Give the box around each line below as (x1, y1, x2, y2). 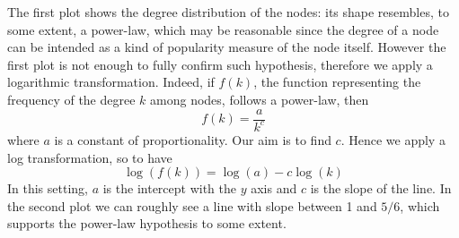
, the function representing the (253, 72, 421, 91)
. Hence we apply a (340, 130, 446, 149)
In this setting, (7, 179, 88, 198)
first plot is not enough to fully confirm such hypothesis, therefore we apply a (7, 55, 433, 73)
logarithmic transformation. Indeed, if (7, 72, 215, 91)
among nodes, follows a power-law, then (150, 89, 369, 108)
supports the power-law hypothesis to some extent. (7, 214, 287, 233)
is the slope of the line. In (310, 179, 452, 198)
